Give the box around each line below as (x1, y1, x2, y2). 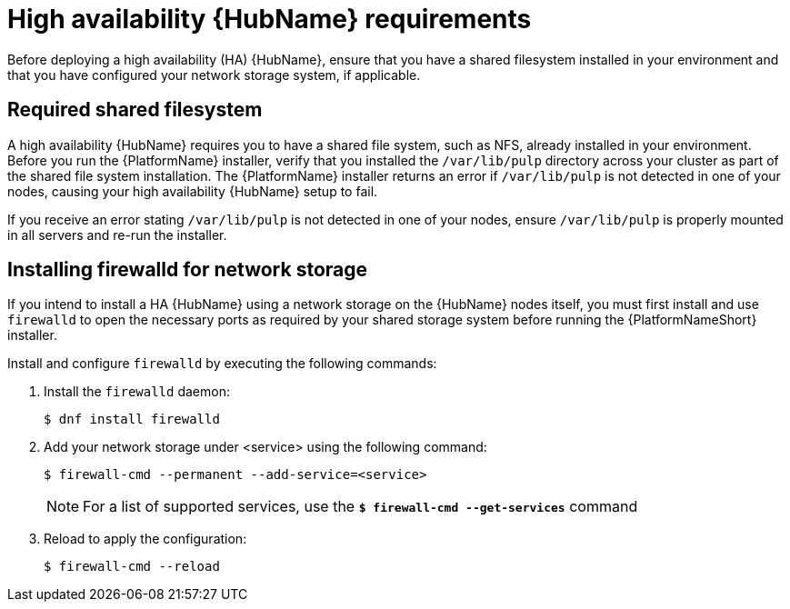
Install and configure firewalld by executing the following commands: (7, 355, 437, 372)
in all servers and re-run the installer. (7, 226, 227, 243)
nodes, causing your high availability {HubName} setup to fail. (7, 183, 378, 199)
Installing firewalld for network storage (7, 258, 368, 282)
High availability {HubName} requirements (7, 4, 532, 35)
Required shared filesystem (7, 98, 263, 122)
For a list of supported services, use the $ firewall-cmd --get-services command (83, 497, 638, 516)
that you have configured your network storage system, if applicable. (7, 66, 421, 83)
